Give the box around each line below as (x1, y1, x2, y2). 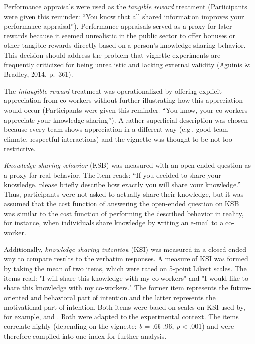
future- (230, 282, 252, 293)
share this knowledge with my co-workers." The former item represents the (4, 282, 228, 293)
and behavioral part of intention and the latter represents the (31, 292, 216, 302)
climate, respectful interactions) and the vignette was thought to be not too (4, 133, 232, 144)
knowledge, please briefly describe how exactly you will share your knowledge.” (4, 179, 241, 189)
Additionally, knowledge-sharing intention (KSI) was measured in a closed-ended (4, 244, 246, 254)
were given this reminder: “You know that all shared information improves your (4, 11, 244, 21)
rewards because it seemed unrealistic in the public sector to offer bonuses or (4, 30, 236, 40)
